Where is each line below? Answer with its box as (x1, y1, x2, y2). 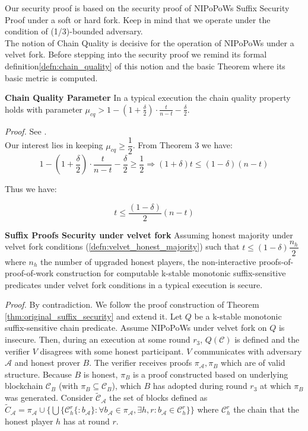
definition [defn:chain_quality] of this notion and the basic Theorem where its (5, 59, 285, 72)
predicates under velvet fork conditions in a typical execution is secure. (5, 278, 263, 290)
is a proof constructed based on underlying (133, 368, 288, 380)
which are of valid (221, 356, 285, 369)
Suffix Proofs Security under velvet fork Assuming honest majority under (5, 228, 293, 241)
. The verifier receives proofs (89, 356, 192, 369)
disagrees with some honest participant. (40, 344, 184, 357)
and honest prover (14, 356, 80, 369)
